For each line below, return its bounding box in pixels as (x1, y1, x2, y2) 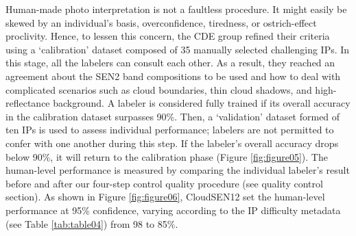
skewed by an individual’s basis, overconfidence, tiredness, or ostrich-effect (5, 15, 317, 29)
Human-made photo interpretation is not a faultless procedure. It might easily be (5, 2, 347, 16)
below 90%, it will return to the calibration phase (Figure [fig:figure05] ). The (5, 149, 328, 163)
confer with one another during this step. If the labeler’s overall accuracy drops (5, 135, 339, 150)
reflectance (5, 96, 50, 110)
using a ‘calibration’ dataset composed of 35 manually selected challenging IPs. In (5, 42, 350, 56)
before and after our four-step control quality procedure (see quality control (5, 176, 323, 190)
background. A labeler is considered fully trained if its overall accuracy (53, 96, 351, 110)
